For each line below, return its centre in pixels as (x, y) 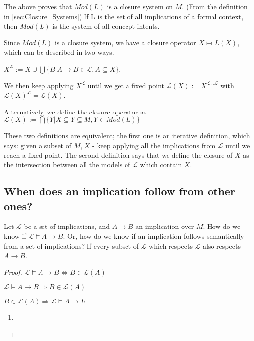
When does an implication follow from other (120, 191)
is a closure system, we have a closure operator (125, 42)
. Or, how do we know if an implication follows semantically (153, 236)
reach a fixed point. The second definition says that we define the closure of (118, 155)
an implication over (165, 226)
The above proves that (38, 6)
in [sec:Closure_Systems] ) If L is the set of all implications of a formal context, (124, 16)
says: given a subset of (38, 145)
